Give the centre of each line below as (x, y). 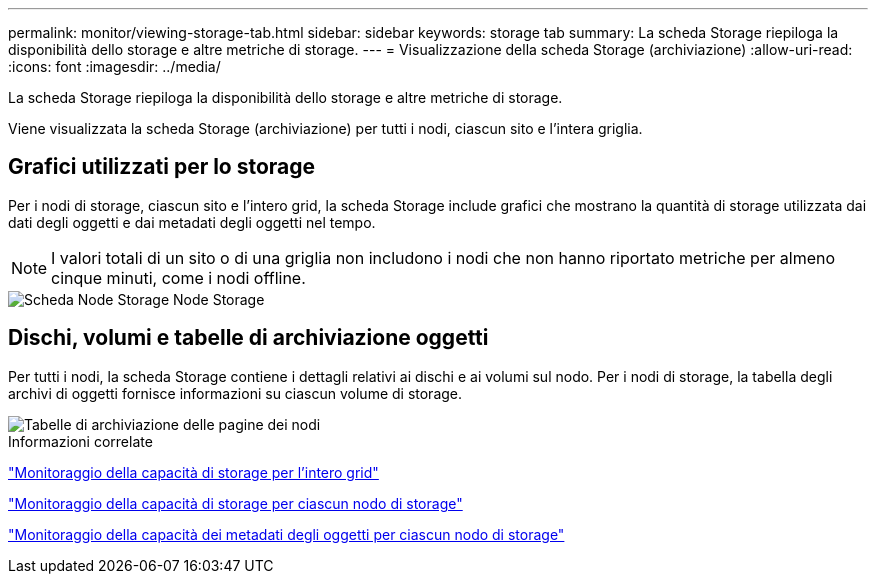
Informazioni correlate (80, 441)
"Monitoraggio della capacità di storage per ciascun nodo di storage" (235, 503)
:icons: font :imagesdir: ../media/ (114, 66)
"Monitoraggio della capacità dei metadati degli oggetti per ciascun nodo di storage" (286, 534)
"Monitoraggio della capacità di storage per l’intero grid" (193, 472)
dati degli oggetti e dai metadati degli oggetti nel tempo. (192, 222)
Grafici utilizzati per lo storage (162, 167)
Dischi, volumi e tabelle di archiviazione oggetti (248, 338)
